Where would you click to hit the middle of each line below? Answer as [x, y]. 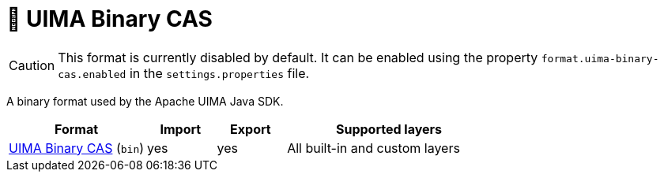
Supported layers [389, 129]
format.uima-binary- [600, 58]
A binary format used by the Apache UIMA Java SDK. [145, 101]
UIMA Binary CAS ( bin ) [77, 148]
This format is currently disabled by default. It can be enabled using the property [298, 57]
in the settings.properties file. [219, 73]
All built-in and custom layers [373, 148]
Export [251, 129]
